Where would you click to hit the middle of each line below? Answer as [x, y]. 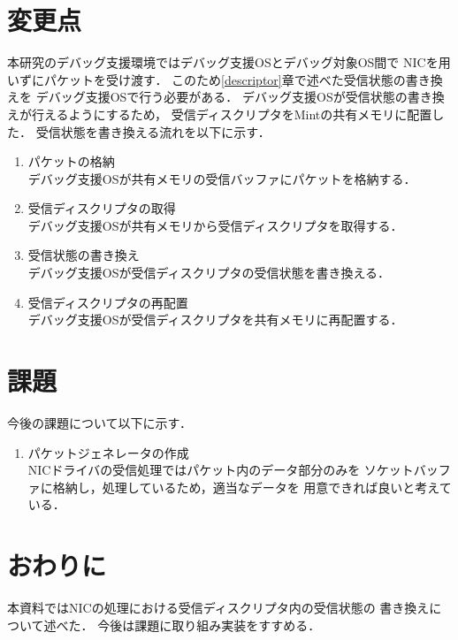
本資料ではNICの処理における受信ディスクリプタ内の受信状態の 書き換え [218, 608]
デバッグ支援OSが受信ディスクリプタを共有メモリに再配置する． [215, 320]
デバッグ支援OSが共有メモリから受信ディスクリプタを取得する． [215, 225]
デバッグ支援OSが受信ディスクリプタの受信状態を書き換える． [209, 273]
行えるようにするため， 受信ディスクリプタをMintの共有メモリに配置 [232, 114]
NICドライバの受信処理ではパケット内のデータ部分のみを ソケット [221, 470]
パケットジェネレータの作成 [108, 452]
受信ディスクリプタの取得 [102, 208]
